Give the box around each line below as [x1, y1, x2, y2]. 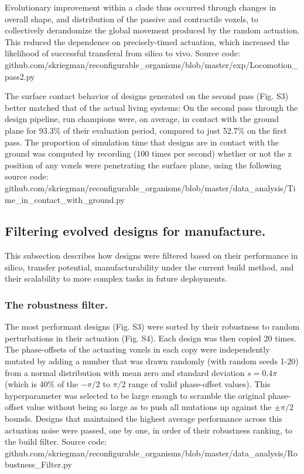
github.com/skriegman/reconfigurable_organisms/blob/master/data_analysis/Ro [5, 446, 298, 459]
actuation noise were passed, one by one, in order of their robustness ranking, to [5, 424, 293, 436]
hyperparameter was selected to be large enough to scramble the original [5, 389, 265, 401]
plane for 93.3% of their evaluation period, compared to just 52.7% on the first [5, 124, 287, 136]
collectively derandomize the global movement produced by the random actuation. [5, 24, 300, 36]
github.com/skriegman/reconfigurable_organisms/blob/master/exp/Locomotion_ [5, 58, 298, 70]
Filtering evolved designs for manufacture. [5, 222, 266, 240]
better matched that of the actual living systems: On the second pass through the [5, 101, 298, 113]
